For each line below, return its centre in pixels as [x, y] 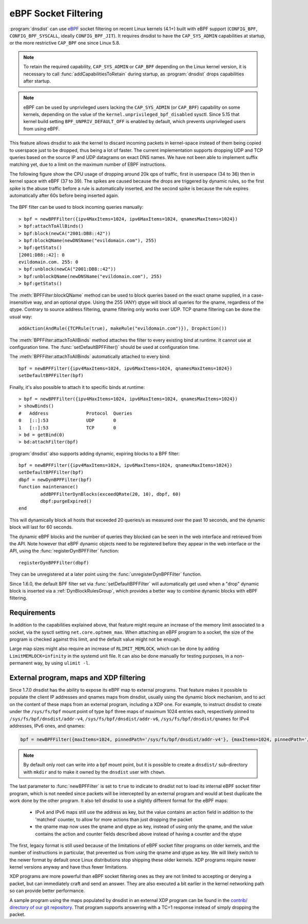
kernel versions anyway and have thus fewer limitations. [69, 867]
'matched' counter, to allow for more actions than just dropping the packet [114, 819]
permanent [21, 663]
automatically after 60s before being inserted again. [64, 195]
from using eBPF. [42, 129]
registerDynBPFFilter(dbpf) [54, 563]
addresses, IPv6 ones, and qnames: [47, 726]
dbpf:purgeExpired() [66, 501]
